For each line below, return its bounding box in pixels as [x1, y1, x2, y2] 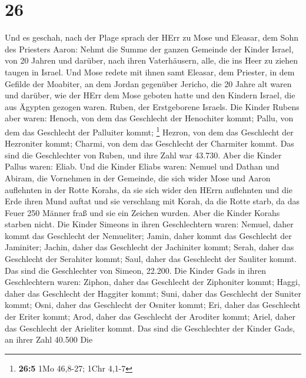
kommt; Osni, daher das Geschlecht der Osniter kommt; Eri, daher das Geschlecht [5, 299, 301, 311]
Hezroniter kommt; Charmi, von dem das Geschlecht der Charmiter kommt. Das [5, 137, 294, 150]
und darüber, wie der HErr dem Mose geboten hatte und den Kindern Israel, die [5, 89, 295, 101]
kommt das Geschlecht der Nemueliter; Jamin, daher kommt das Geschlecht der [5, 229, 292, 241]
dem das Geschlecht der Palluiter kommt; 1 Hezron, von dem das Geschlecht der [5, 124, 294, 138]
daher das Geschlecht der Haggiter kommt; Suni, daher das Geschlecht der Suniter [5, 287, 301, 299]
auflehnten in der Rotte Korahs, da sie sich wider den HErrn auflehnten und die [5, 183, 292, 195]
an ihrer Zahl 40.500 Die [5, 333, 93, 346]
